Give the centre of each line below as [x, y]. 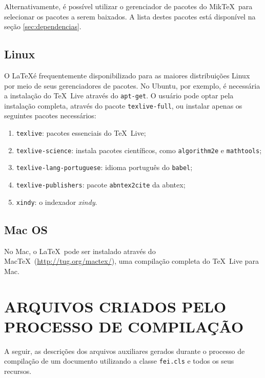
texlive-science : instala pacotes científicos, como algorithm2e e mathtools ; [139, 150]
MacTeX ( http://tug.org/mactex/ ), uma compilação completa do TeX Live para [131, 261]
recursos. [18, 371]
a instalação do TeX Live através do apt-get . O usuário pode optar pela [119, 96]
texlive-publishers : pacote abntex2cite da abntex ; [101, 185]
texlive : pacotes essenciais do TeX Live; [81, 133]
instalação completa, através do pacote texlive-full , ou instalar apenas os [123, 105]
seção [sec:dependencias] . [43, 26]
